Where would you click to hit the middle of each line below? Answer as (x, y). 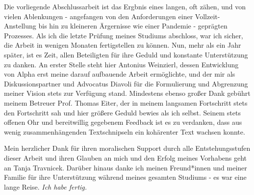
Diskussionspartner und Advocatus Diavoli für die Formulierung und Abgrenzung (126, 83)
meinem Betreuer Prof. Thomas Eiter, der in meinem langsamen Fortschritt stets (126, 102)
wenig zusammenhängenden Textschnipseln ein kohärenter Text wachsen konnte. (125, 131)
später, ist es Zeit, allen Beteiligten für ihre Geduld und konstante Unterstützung (126, 54)
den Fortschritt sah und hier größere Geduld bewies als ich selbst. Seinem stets (122, 112)
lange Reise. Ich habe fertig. (46, 186)
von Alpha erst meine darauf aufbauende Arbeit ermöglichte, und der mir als (120, 74)
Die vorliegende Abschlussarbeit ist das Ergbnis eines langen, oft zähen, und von (125, 6)
